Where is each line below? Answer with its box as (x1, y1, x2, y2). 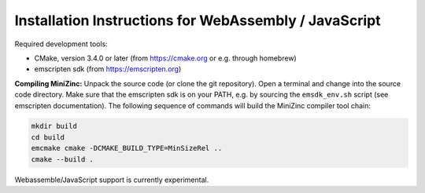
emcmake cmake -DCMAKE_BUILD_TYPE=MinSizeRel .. (31, 144, 223, 153)
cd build (31, 133, 65, 141)
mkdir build (31, 122, 78, 131)
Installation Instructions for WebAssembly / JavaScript (14, 12, 381, 29)
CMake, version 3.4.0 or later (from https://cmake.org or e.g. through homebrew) (34, 53, 297, 63)
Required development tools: (14, 39, 108, 49)
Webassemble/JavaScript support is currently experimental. (14, 175, 209, 184)
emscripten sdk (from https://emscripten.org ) (34, 64, 182, 74)
